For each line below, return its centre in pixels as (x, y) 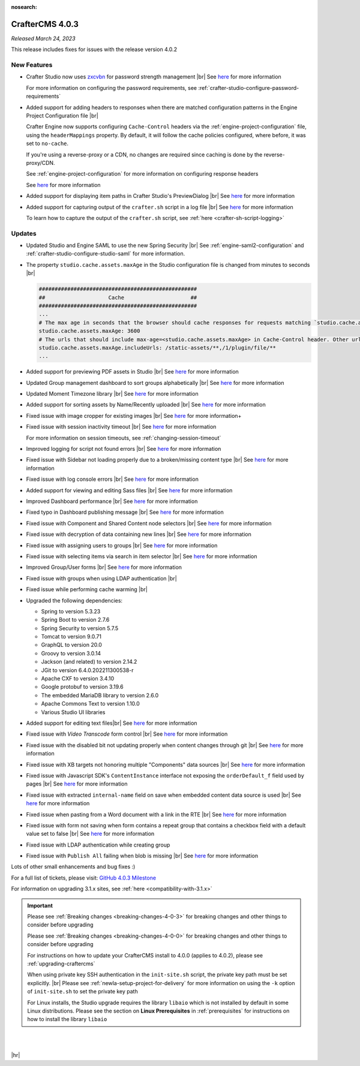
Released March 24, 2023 (43, 38)
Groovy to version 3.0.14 (71, 653)
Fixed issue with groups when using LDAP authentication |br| (101, 578)
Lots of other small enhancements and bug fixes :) (73, 867)
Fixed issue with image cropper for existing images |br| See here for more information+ (134, 415)
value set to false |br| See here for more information (90, 834)
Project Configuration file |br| (62, 116)
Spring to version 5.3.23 (71, 611)
